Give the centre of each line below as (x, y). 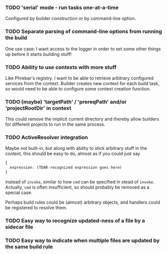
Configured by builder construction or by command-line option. (71, 19)
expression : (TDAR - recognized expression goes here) (66, 167)
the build (16, 38)
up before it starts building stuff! (38, 54)
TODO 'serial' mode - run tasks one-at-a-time (62, 8)
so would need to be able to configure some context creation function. (78, 89)
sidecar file (19, 227)
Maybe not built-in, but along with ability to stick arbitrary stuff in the (76, 148)
